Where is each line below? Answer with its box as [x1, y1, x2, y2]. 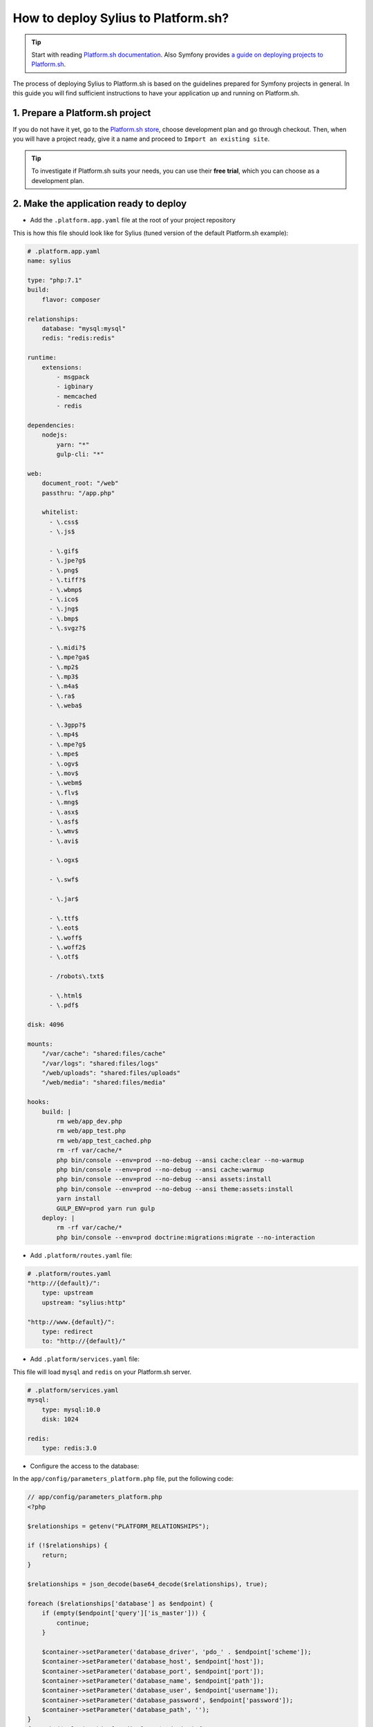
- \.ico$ [49, 595, 79, 603]
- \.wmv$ [49, 828, 79, 835]
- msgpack [56, 373, 90, 381]
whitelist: [41, 508, 79, 516]
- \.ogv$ [49, 760, 79, 767]
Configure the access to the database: [30, 1462, 140, 1471]
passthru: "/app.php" [41, 489, 115, 497]
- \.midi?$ [49, 643, 86, 651]
